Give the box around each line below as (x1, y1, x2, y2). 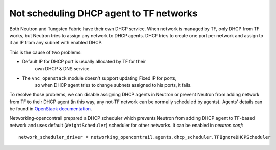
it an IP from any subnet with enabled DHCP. (9, 40, 103, 46)
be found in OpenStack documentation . (9, 106, 92, 112)
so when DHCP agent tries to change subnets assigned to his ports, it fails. (35, 82, 192, 88)
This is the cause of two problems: (9, 49, 82, 55)
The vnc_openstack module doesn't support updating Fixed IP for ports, (22, 74, 177, 81)
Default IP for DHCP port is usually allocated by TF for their (22, 59, 146, 65)
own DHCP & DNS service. (35, 65, 91, 71)
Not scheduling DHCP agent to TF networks (9, 8, 198, 19)
